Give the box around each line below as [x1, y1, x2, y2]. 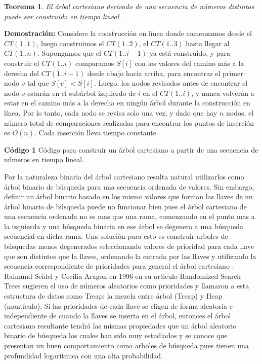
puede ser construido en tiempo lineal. [4, 11, 121, 21]
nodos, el [226, 107, 254, 118]
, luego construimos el [36, 38, 104, 48]
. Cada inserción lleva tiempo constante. [34, 127, 158, 138]
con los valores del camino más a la [135, 57, 244, 68]
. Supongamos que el [37, 48, 101, 58]
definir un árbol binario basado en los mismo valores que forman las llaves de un [4, 191, 253, 202]
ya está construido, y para [149, 48, 231, 58]
